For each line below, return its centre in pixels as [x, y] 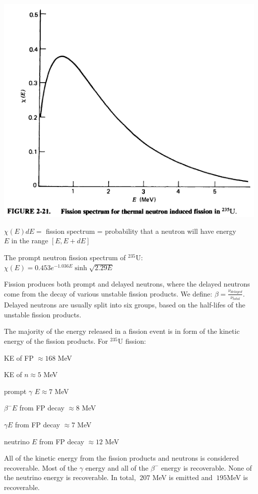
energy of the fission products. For [56, 341]
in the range [30, 241]
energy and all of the [117, 467]
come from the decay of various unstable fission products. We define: [108, 293]
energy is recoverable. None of [206, 467]
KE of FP [19, 357]
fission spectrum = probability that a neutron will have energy [141, 231]
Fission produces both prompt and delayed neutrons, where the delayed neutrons [127, 284]
